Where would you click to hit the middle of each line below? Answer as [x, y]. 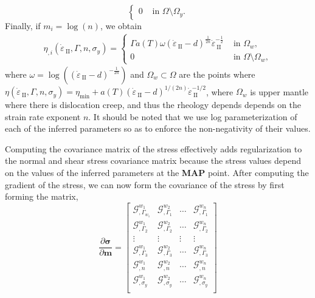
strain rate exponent [43, 116]
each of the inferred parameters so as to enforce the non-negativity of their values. [158, 128]
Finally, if [23, 25]
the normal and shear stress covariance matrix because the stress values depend [153, 161]
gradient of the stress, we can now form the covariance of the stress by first [145, 184]
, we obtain [121, 25]
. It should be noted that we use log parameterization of [193, 116]
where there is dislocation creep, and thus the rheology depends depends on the [153, 105]
